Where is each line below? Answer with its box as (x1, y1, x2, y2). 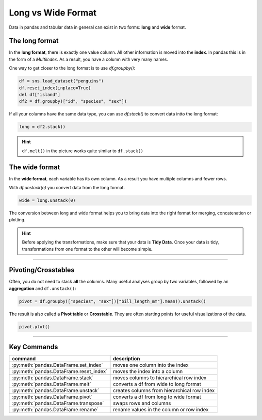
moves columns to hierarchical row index (113, 374, 207, 381)
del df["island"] (19, 92, 61, 97)
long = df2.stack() (19, 124, 65, 129)
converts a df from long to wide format (113, 393, 201, 400)
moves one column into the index (113, 362, 189, 369)
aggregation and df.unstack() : (9, 285, 76, 291)
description (113, 355, 140, 362)
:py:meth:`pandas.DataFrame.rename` (12, 406, 99, 413)
